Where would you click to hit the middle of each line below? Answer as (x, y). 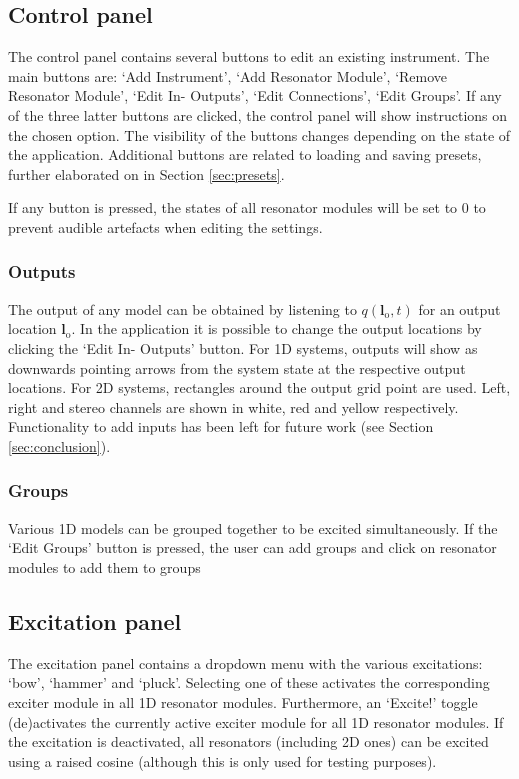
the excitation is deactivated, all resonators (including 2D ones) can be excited (248, 741)
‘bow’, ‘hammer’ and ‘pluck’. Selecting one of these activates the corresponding (249, 682)
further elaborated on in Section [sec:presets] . (146, 173)
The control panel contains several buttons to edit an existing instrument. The (249, 56)
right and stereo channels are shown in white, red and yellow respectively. (233, 406)
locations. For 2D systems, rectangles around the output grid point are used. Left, (259, 387)
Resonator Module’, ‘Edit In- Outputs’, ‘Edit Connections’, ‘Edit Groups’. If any (255, 95)
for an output (459, 308)
